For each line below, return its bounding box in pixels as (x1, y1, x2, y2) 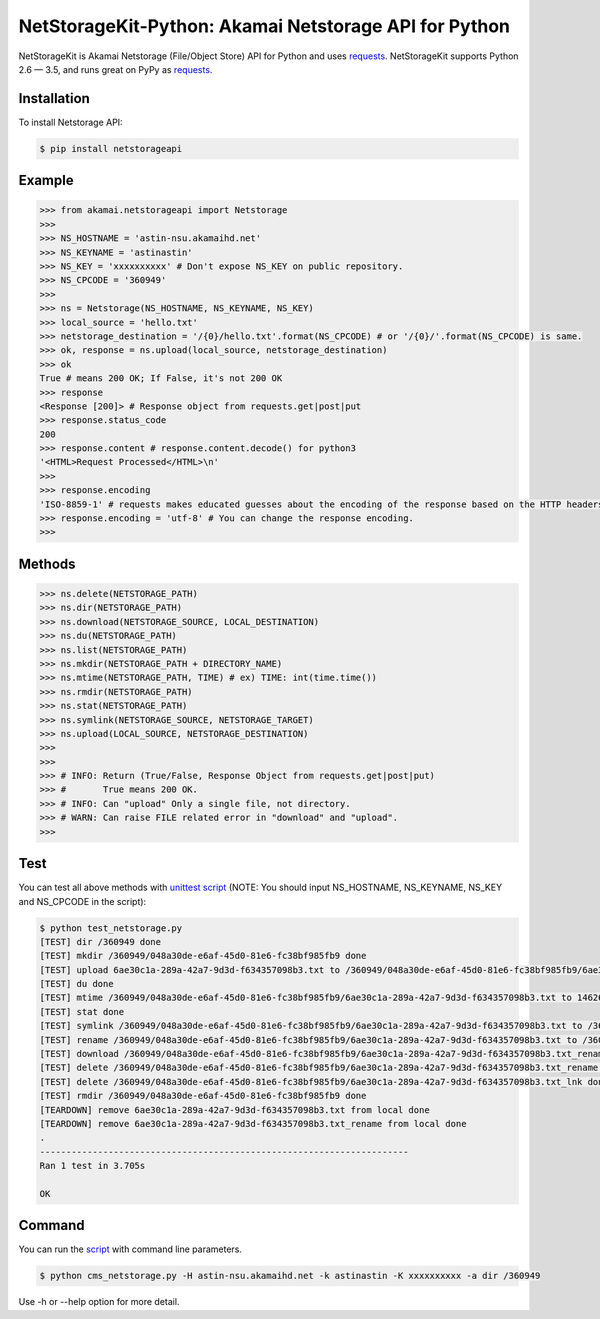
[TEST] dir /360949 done (39, 936, 162, 947)
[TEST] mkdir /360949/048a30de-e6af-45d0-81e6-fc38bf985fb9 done (39, 950, 367, 962)
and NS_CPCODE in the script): (18, 895, 147, 907)
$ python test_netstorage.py (39, 922, 183, 934)
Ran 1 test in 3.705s (39, 1160, 146, 1172)
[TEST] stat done (39, 1006, 125, 1017)
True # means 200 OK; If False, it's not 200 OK (39, 373, 283, 384)
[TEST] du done (39, 978, 114, 990)
